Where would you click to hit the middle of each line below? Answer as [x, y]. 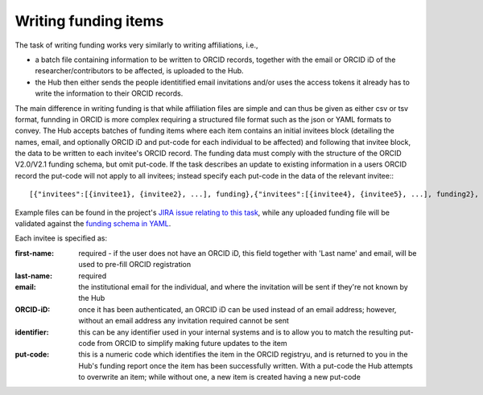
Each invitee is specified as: [61, 238]
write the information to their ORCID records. [109, 93]
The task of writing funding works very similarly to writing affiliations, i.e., [136, 45]
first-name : [35, 253]
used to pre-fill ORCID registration [135, 265]
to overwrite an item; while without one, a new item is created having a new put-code [220, 377]
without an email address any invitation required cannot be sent [184, 321]
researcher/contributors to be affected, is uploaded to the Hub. [140, 71]
